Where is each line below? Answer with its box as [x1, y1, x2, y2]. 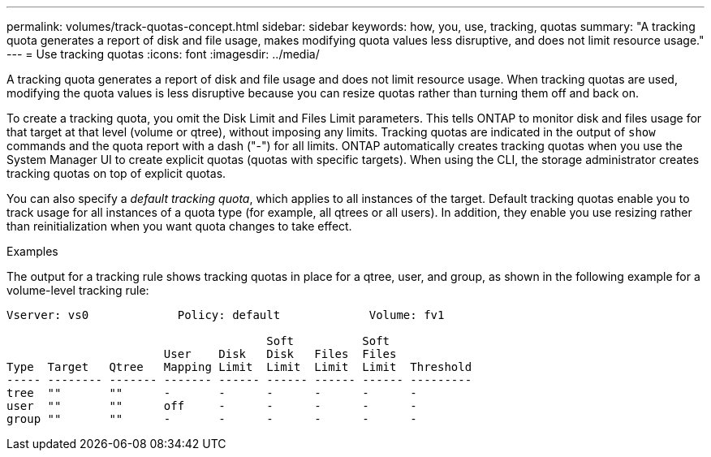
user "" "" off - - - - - [6, 399, 417, 412]
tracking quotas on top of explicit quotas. [6, 166, 226, 180]
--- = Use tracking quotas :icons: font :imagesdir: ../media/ [6, 47, 320, 61]
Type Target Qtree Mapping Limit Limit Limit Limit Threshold [6, 360, 472, 373]
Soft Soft [266, 334, 390, 347]
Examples [6, 244, 58, 258]
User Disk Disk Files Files [163, 347, 397, 360]
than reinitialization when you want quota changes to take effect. [6, 219, 352, 233]
